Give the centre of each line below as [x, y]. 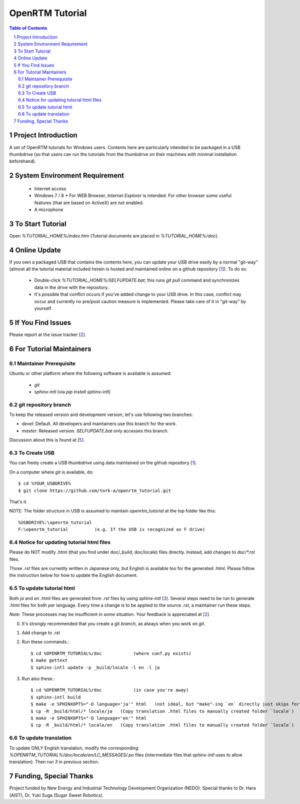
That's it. [18, 501]
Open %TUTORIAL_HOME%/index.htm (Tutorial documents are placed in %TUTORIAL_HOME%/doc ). [114, 235]
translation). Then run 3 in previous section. [54, 762]
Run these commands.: [45, 642]
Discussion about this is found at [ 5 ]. [47, 440]
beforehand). [23, 161]
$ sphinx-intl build [56, 697]
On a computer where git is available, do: [51, 472]
